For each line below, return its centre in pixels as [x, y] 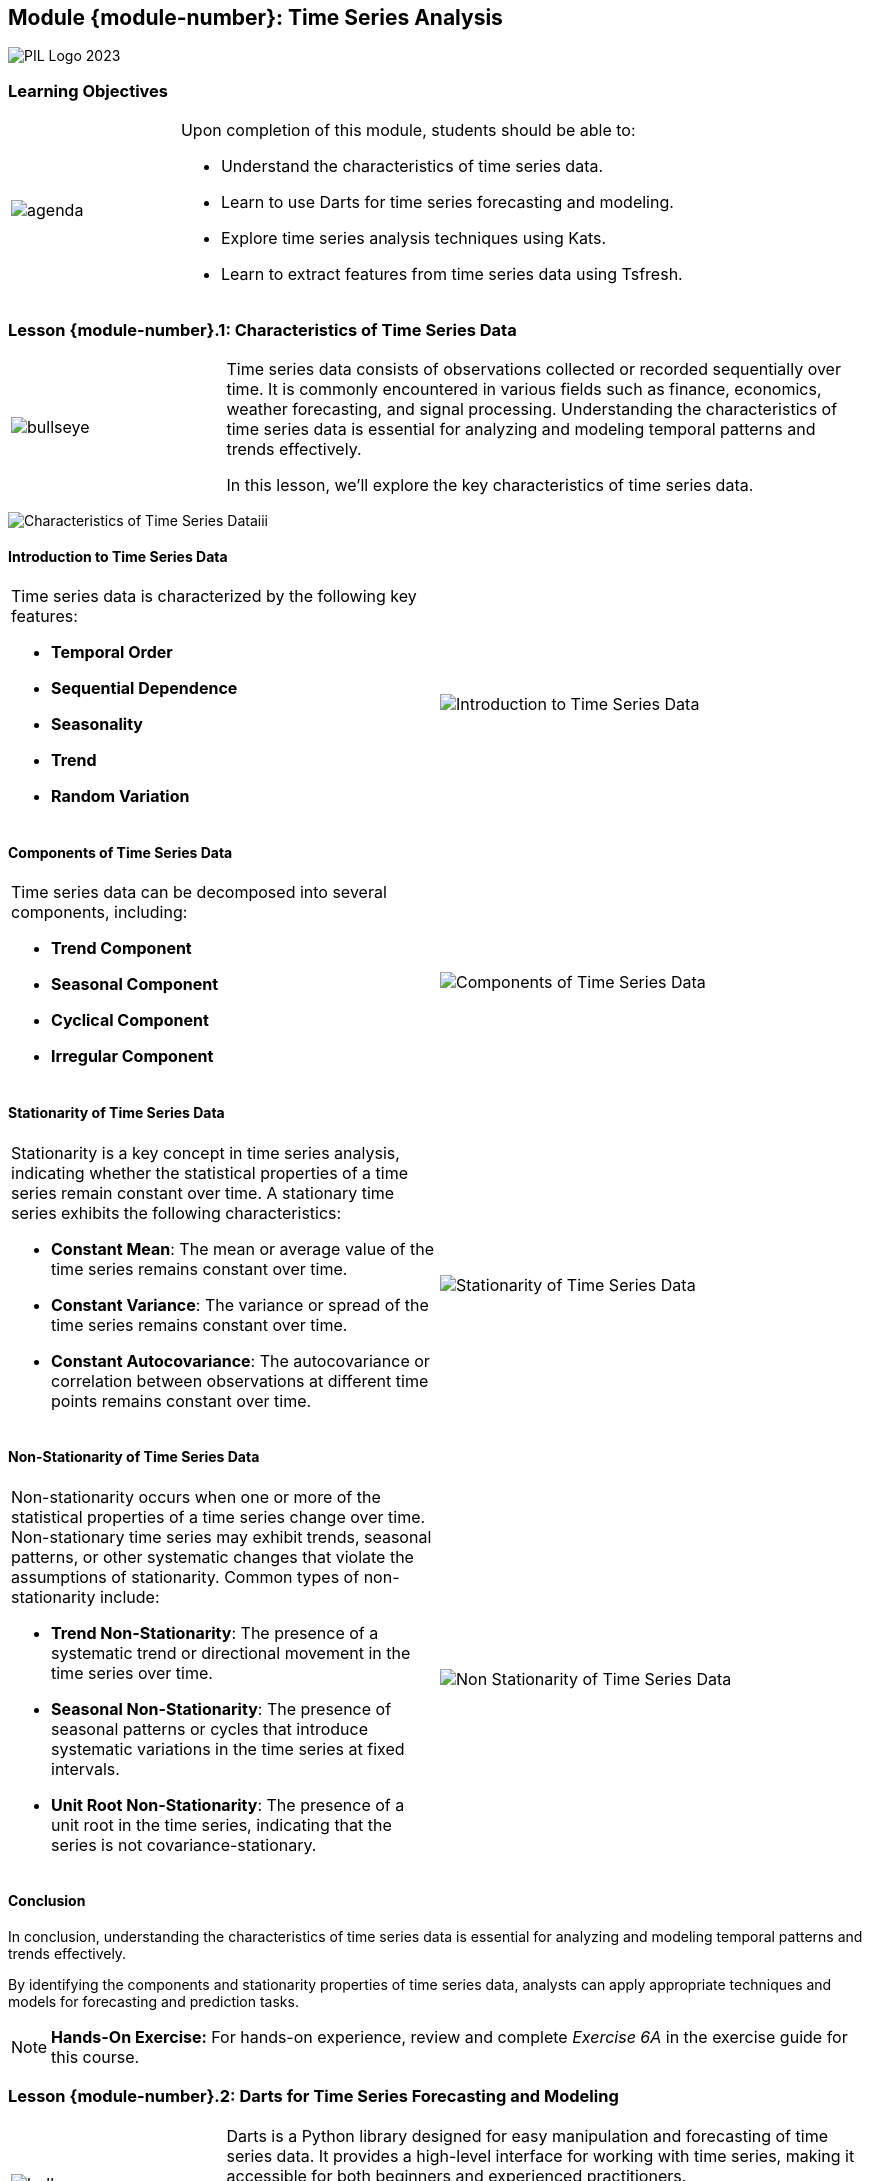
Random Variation [120, 796]
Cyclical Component [130, 1020]
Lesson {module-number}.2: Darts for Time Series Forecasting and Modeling [313, 2096]
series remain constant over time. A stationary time [203, 1192]
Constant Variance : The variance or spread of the [240, 1304]
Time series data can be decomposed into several [199, 892]
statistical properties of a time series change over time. [218, 1516]
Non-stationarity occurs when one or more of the [196, 1496]
